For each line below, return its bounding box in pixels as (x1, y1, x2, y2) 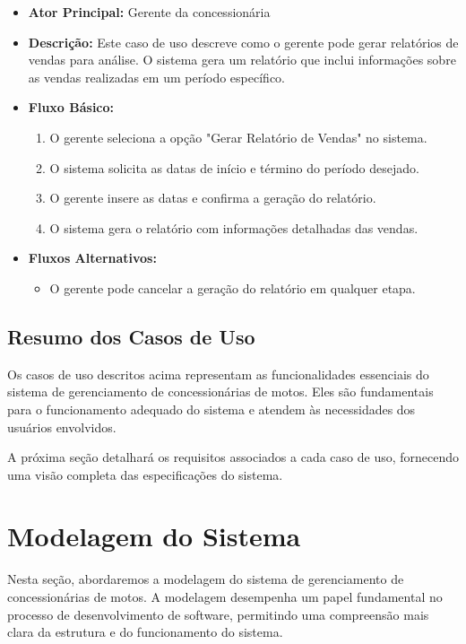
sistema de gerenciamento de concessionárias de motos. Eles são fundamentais (7, 382, 434, 401)
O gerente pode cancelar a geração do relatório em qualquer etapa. (49, 278, 416, 297)
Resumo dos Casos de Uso (7, 322, 255, 350)
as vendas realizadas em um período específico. (28, 67, 285, 86)
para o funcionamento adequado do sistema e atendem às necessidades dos (7, 399, 416, 418)
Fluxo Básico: (28, 98, 115, 117)
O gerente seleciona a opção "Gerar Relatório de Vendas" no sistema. (49, 127, 427, 146)
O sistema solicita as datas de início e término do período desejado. (49, 158, 419, 177)
